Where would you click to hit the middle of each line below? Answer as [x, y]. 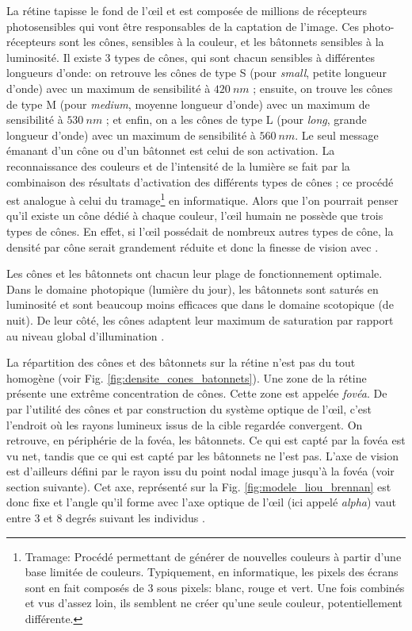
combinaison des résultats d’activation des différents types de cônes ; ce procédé [200, 181]
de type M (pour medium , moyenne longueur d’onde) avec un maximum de [188, 104]
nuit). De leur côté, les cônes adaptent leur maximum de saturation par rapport [200, 319]
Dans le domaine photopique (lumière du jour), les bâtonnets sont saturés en [193, 289]
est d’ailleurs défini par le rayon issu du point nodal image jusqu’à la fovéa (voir [200, 471]
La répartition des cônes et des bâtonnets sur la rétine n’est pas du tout [181, 362]
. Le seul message [337, 135]
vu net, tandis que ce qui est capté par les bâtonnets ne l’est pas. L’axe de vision [203, 455]
